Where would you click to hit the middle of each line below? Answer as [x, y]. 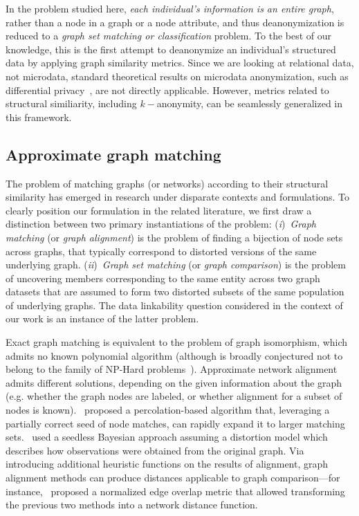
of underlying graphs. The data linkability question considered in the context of [174, 305]
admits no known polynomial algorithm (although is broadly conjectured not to [174, 355]
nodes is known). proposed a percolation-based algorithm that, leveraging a [168, 410]
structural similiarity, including [71, 103]
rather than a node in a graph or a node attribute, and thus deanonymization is [175, 22]
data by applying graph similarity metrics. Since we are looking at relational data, [180, 63]
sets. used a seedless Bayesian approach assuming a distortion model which [167, 437]
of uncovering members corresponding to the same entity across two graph [163, 278]
